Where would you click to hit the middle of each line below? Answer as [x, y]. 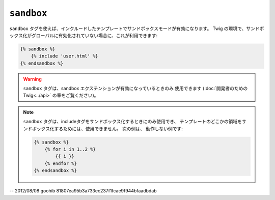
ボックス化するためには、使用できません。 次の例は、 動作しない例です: [107, 128]
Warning [32, 79]
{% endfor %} [61, 163]
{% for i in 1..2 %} [70, 149]
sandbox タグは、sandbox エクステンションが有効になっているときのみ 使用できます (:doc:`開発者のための [135, 89]
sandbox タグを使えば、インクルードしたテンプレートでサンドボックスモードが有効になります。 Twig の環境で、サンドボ [137, 28]
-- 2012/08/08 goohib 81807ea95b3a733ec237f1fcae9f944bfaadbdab [83, 191]
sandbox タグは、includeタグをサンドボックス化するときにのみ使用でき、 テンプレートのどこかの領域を [132, 122]
